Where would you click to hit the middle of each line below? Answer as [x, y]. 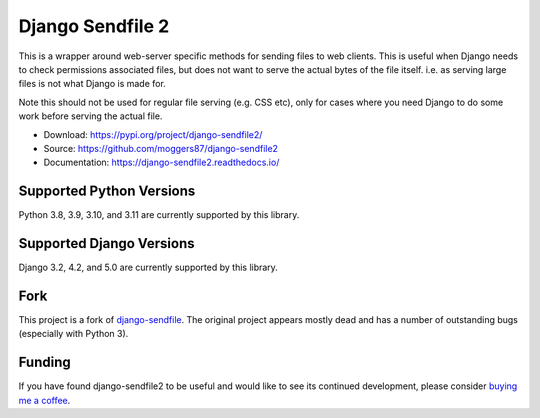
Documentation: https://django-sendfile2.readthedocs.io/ [161, 162]
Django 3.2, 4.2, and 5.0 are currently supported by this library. [148, 267]
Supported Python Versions [107, 191]
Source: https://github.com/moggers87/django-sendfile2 [161, 148]
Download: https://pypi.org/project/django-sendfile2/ [153, 134]
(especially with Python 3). [73, 334]
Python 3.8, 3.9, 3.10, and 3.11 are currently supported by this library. [159, 215]
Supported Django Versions [106, 243]
